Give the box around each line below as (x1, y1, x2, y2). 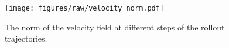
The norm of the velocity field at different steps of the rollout (5, 20, 225, 33)
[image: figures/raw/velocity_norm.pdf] (5, 4, 165, 12)
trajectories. (5, 32, 47, 44)
